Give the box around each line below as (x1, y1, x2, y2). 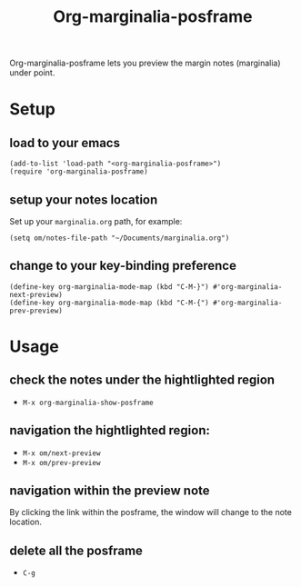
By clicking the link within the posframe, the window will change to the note (9, 507, 293, 518)
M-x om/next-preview (22, 448, 101, 458)
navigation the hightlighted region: (9, 423, 211, 438)
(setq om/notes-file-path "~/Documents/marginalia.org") (9, 234, 230, 243)
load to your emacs (9, 134, 121, 151)
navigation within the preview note (9, 483, 211, 499)
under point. (9, 67, 55, 78)
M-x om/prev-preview (22, 458, 101, 467)
